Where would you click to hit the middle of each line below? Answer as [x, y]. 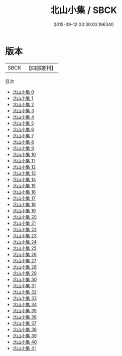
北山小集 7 [23, 135]
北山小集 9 [23, 148]
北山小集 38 [25, 329]
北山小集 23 [24, 235]
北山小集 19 [24, 210]
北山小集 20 [25, 217]
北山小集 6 [23, 129]
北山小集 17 [24, 198]
